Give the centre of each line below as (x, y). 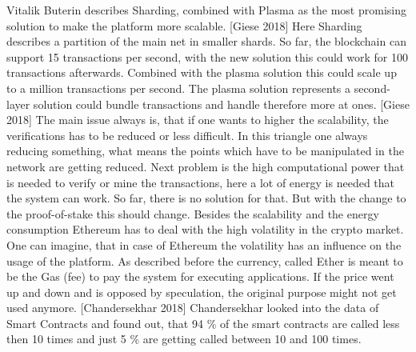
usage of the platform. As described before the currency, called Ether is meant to (205, 260)
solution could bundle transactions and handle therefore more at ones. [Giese (221, 104)
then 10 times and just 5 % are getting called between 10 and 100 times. (184, 339)
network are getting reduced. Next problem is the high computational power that (206, 166)
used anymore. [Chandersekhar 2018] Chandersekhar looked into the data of (193, 308)
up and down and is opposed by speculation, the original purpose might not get (202, 292)
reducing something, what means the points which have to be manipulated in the (205, 151)
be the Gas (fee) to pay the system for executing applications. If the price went (200, 276)
